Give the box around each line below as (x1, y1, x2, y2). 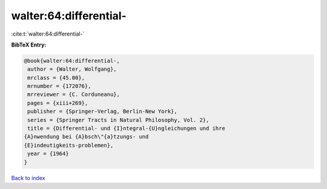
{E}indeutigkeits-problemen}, (24, 142, 114, 149)
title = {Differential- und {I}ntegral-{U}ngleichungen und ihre (27, 125, 225, 132)
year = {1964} (27, 150, 69, 157)
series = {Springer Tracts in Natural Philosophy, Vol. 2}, (27, 117, 210, 123)
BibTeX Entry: (11, 41, 47, 48)
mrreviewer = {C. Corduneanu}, (27, 91, 121, 98)
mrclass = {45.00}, (27, 74, 85, 81)
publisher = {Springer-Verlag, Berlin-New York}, (27, 108, 178, 115)
